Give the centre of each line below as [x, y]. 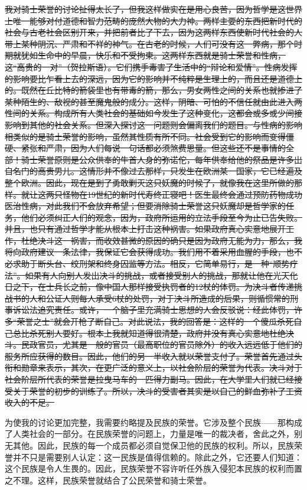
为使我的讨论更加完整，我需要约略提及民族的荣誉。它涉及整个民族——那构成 [153, 422]
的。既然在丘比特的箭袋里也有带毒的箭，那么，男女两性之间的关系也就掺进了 [153, 90]
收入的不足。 [30, 402]
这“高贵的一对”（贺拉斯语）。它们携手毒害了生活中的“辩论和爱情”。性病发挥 [151, 66]
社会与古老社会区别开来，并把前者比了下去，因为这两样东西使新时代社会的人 [153, 32]
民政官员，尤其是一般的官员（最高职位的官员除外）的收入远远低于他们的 [161, 344]
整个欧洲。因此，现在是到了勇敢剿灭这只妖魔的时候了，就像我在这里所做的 [149, 182]
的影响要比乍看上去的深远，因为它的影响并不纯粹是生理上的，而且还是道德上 [153, 78]
